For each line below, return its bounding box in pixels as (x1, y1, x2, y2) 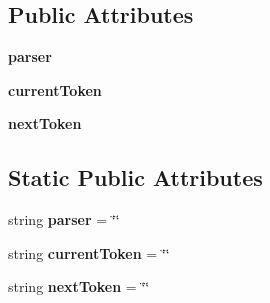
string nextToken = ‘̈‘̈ (8, 276, 150, 297)
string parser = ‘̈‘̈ (8, 209, 120, 230)
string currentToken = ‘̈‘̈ (8, 242, 170, 263)
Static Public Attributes (8, 162, 263, 193)
